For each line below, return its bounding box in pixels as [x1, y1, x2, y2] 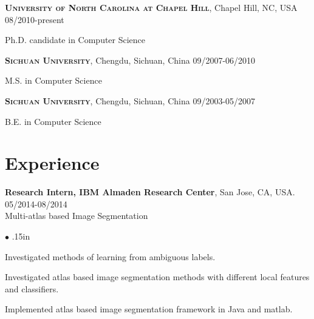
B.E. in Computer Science [5, 115, 101, 127]
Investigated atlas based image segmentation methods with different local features [5, 270, 310, 283]
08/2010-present [5, 13, 64, 25]
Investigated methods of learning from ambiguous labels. [5, 250, 216, 263]
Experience [5, 150, 100, 175]
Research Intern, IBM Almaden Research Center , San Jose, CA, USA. [5, 186, 295, 198]
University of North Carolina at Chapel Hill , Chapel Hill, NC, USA [5, 1, 298, 13]
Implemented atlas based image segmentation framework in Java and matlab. [5, 303, 293, 315]
